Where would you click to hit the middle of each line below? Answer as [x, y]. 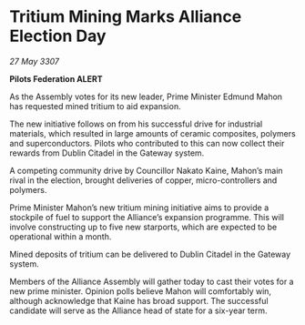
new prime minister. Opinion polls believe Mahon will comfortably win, [140, 291]
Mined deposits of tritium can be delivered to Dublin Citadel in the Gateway [150, 254]
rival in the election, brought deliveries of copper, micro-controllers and [143, 180]
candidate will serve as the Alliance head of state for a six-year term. [138, 310]
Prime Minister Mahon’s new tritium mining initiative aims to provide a [139, 208]
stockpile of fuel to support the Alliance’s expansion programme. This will [147, 217]
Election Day [58, 36]
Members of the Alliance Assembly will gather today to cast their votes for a [152, 281]
